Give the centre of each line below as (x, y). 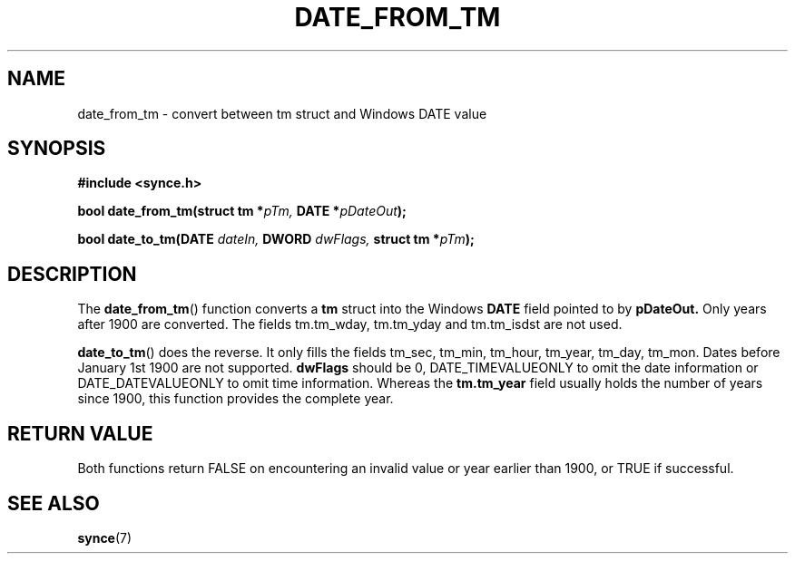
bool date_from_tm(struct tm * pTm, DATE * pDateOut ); (242, 211)
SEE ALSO (54, 503)
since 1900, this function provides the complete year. (236, 399)
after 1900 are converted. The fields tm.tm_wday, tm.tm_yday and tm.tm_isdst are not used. (350, 324)
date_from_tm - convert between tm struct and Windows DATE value (282, 113)
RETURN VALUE (80, 433)
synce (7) (105, 537)
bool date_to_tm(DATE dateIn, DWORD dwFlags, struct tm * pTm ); (276, 239)
